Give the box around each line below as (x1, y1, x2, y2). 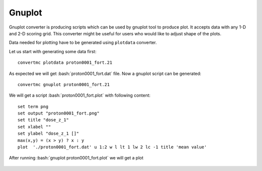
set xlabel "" (17, 124, 51, 129)
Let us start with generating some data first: (9, 48, 97, 54)
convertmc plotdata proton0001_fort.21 (17, 60, 113, 65)
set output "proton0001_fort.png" (17, 111, 99, 116)
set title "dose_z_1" (17, 117, 69, 123)
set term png (17, 104, 49, 109)
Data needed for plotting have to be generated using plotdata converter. (9, 40, 157, 45)
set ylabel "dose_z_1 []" (17, 131, 80, 136)
